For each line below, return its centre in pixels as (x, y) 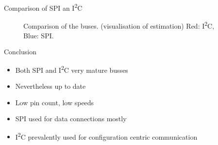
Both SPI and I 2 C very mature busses (72, 69)
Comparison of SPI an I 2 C (43, 7)
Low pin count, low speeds (55, 102)
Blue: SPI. (39, 35)
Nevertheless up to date (50, 86)
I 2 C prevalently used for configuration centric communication (106, 136)
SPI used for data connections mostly (71, 119)
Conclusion (20, 52)
